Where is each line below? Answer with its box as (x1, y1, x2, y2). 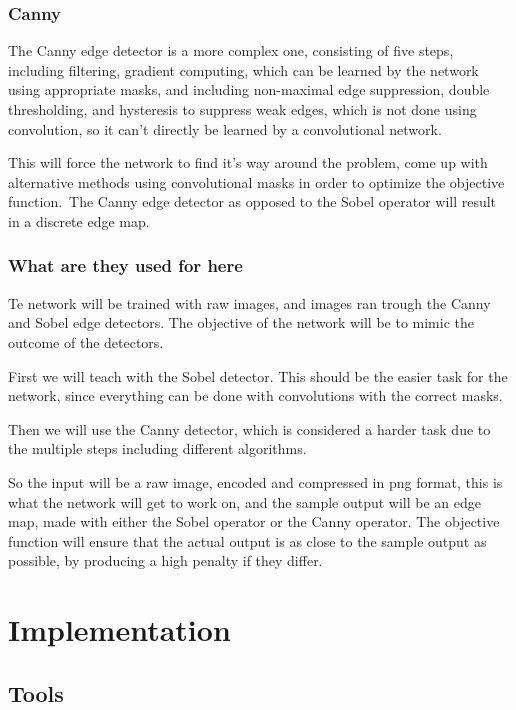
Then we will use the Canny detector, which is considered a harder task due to (8, 418, 491, 439)
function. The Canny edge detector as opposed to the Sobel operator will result (8, 191, 497, 212)
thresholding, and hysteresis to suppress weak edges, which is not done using (8, 99, 477, 119)
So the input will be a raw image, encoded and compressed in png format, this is (8, 471, 503, 492)
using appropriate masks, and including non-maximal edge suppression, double (8, 79, 490, 100)
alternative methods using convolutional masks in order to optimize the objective (8, 171, 505, 192)
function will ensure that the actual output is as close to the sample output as (8, 530, 487, 551)
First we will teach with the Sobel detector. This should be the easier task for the (8, 365, 508, 386)
